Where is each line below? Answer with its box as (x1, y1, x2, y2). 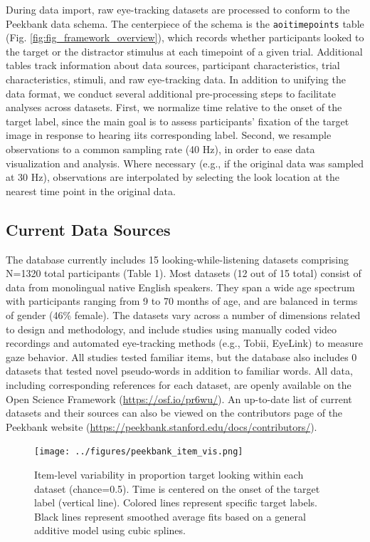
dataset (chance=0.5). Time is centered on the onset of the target (34, 481, 320, 496)
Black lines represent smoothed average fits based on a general (34, 509, 306, 523)
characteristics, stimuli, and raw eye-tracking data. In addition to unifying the (6, 72, 346, 87)
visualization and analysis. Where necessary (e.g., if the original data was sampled (6, 155, 364, 170)
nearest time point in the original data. (6, 183, 176, 198)
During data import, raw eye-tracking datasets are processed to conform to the (6, 2, 350, 16)
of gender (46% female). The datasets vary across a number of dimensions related (6, 307, 361, 322)
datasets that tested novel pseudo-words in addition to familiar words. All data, (6, 363, 353, 378)
